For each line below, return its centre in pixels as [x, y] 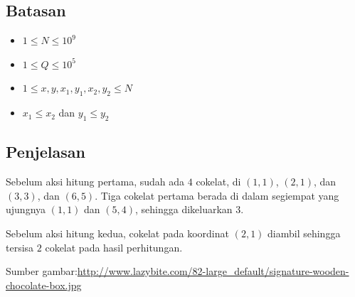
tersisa [20, 247]
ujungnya [26, 209]
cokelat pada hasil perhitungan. [114, 247]
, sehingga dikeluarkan [184, 209]
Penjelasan [46, 152]
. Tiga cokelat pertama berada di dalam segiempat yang [217, 195]
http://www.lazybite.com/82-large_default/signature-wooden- [213, 271]
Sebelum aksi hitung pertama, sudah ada [95, 182]
